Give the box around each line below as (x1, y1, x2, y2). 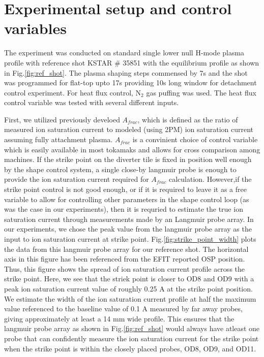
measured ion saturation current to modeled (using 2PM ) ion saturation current (4, 124, 254, 135)
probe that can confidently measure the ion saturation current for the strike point (4, 333, 259, 343)
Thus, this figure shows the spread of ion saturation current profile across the (4, 263, 245, 274)
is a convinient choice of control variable (132, 134, 258, 145)
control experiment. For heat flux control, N (4, 87, 141, 98)
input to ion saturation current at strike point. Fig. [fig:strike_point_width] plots (4, 234, 256, 244)
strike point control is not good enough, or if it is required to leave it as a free (4, 184, 247, 194)
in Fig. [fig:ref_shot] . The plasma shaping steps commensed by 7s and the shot (4, 67, 248, 78)
